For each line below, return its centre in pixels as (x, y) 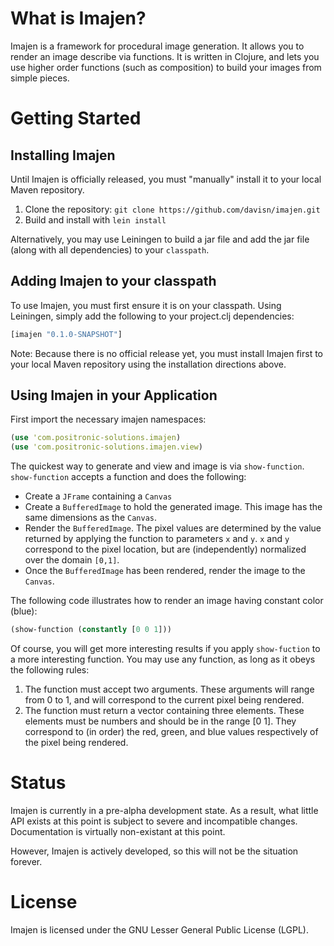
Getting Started (76, 118)
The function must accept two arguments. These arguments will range (169, 689)
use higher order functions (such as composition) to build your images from (166, 67)
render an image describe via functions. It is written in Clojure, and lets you (165, 56)
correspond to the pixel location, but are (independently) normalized (165, 549)
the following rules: (50, 670)
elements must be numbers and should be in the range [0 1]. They (160, 721)
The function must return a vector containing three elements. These (164, 711)
